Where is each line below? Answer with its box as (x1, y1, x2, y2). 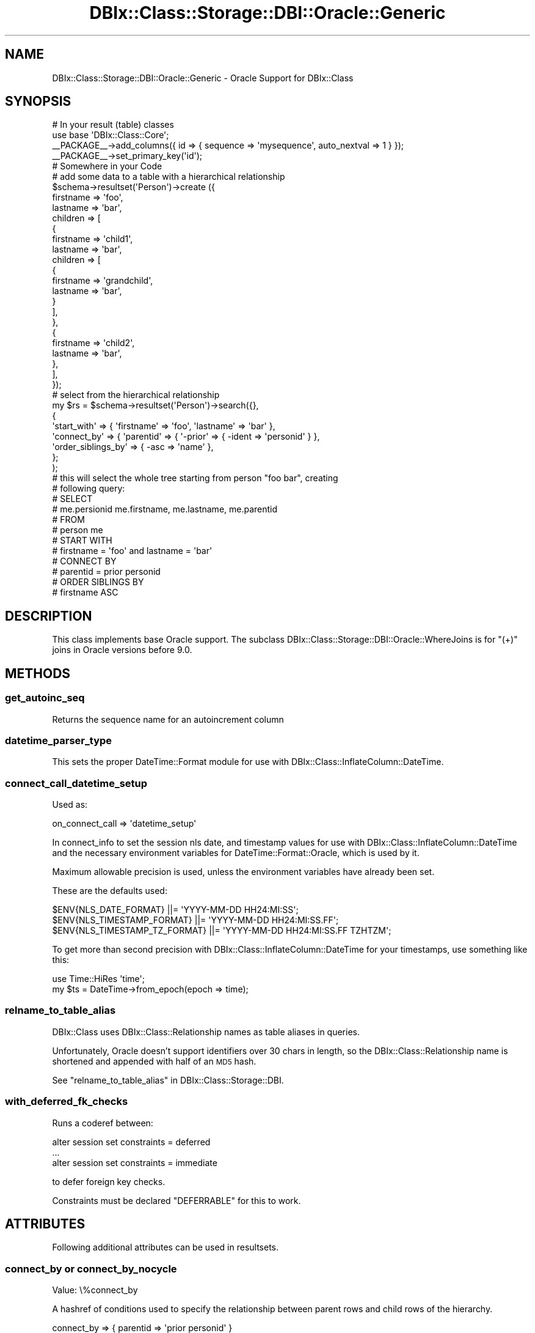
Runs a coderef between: (52, 1117, 153, 1128)
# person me (52, 525, 103, 536)
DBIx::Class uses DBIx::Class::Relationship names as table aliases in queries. (52, 1026, 360, 1037)
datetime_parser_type (5, 734, 112, 747)
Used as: (52, 799, 88, 810)
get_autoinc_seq (5, 692, 85, 704)
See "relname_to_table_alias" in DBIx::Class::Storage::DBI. (52, 1074, 284, 1085)
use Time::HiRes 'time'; (52, 973, 145, 984)
